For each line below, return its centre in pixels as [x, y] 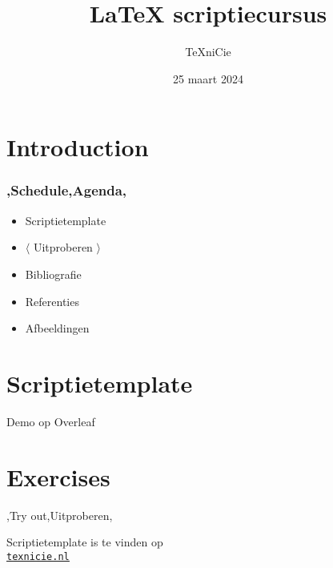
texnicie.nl [38, 556]
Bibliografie [53, 274]
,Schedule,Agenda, [67, 190]
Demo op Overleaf [51, 421]
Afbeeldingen [57, 328]
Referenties [52, 301]
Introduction [78, 147]
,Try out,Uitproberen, [60, 515]
